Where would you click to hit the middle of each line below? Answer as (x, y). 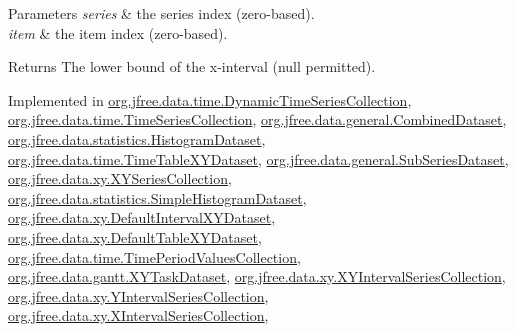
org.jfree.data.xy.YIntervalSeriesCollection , (138, 295)
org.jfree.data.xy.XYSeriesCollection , (120, 178)
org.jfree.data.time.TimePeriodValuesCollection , (154, 256)
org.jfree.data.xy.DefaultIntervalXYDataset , (142, 217)
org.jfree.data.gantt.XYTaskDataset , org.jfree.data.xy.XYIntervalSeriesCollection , (257, 276)
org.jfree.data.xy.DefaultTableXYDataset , (135, 236)
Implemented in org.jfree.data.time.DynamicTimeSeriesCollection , (210, 99)
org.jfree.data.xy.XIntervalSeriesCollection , (138, 315)
